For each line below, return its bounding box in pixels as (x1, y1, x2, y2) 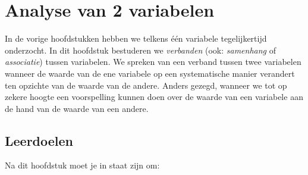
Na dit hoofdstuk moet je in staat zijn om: (5, 159, 160, 171)
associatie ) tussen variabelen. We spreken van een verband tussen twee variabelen (5, 55, 301, 68)
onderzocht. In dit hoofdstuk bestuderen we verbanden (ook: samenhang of (5, 43, 276, 56)
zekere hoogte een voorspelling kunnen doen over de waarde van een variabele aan (5, 90, 303, 103)
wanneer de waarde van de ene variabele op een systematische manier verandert (5, 67, 295, 79)
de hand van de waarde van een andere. (5, 102, 149, 114)
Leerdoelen (5, 131, 74, 149)
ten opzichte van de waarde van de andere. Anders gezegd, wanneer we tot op (5, 79, 287, 91)
